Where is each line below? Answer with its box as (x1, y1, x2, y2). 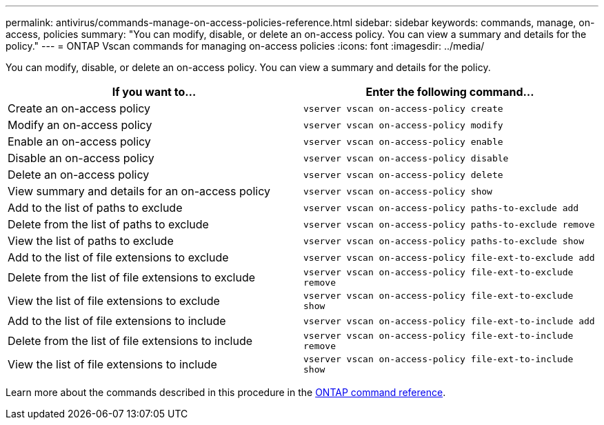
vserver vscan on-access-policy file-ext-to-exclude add (303, 252, 595, 263)
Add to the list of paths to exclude (8, 201, 183, 215)
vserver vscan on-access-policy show (303, 186, 492, 197)
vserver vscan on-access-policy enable (303, 136, 503, 147)
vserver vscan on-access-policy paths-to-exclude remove (303, 219, 595, 230)
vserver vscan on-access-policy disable (303, 152, 509, 164)
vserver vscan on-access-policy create (303, 103, 503, 114)
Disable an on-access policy (8, 151, 154, 165)
